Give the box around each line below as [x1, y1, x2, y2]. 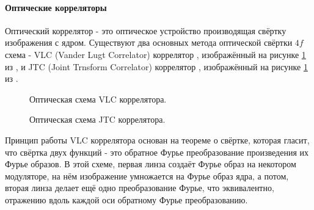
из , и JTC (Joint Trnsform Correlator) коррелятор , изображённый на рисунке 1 [5, 60, 308, 73]
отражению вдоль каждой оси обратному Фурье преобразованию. [5, 193, 248, 206]
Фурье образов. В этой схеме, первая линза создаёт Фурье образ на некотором [5, 157, 296, 170]
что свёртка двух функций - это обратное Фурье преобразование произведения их [5, 145, 309, 158]
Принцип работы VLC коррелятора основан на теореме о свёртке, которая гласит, [5, 133, 310, 146]
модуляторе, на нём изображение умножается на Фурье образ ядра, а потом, [5, 169, 289, 182]
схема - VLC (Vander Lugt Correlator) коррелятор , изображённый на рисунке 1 [5, 48, 306, 60]
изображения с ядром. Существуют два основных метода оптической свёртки [5, 36, 293, 49]
